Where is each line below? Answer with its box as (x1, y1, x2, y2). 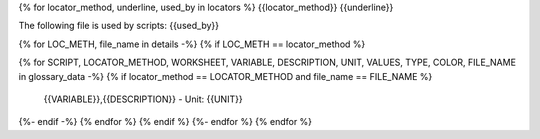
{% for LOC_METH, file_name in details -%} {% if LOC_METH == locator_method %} (18, 38, 366, 50)
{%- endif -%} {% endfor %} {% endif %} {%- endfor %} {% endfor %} (18, 116, 313, 128)
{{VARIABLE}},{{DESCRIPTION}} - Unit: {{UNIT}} (43, 93, 244, 105)
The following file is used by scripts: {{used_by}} (18, 20, 220, 32)
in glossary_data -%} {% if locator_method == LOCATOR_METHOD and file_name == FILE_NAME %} (18, 70, 433, 82)
